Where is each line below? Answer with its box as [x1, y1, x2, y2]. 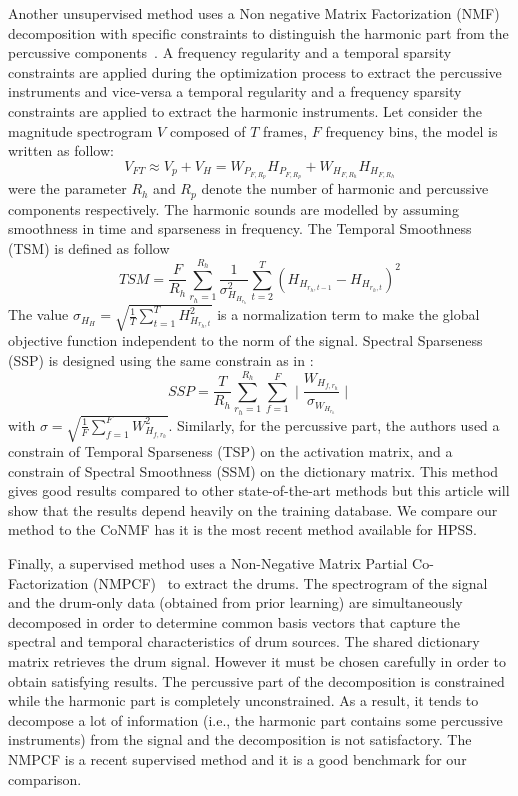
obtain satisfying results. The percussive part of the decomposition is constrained [8, 670, 505, 691]
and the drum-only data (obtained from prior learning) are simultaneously [8, 592, 463, 613]
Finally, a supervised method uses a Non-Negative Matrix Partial [8, 553, 408, 574]
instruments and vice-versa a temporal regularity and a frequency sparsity [8, 81, 462, 102]
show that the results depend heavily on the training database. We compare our [8, 499, 498, 520]
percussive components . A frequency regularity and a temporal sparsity [8, 42, 452, 63]
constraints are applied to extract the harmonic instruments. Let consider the [8, 100, 483, 121]
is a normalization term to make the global [217, 304, 480, 325]
